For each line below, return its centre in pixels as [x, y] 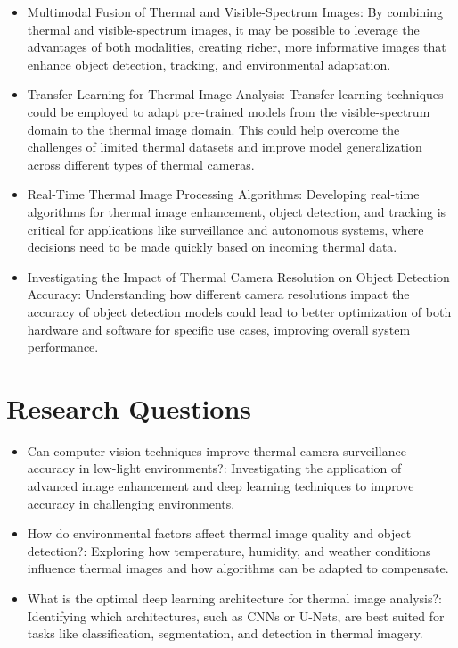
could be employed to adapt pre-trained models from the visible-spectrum [229, 111]
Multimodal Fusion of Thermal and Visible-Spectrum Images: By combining [235, 12]
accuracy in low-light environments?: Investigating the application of [214, 468]
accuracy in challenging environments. [131, 503]
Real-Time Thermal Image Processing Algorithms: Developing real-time [223, 194]
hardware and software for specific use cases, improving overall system [219, 329]
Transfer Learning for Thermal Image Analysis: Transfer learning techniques [235, 94]
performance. [63, 347]
